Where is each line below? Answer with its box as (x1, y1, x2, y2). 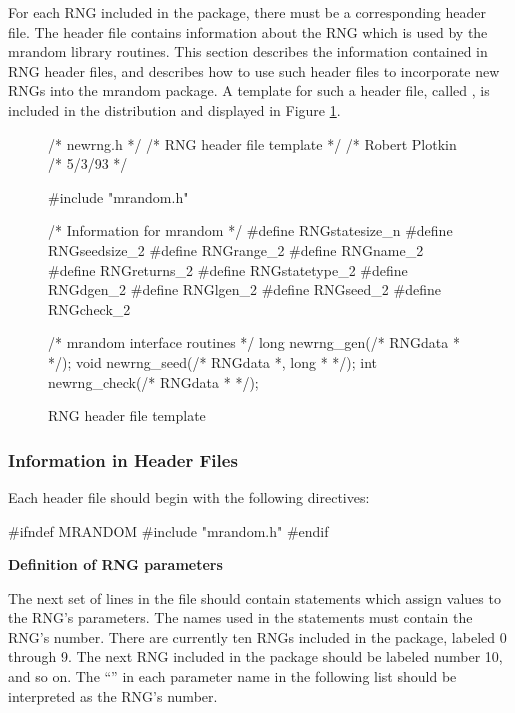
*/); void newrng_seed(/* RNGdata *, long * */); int (48, 351, 378, 372)
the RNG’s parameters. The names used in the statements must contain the (8, 607, 473, 628)
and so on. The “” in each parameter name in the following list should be (8, 666, 457, 687)
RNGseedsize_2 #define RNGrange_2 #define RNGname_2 (48, 239, 424, 260)
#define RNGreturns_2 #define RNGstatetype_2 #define (48, 259, 408, 280)
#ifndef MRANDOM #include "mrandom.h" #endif (8, 520, 329, 541)
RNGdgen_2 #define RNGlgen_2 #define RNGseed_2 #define (48, 279, 441, 300)
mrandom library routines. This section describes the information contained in (8, 41, 488, 62)
